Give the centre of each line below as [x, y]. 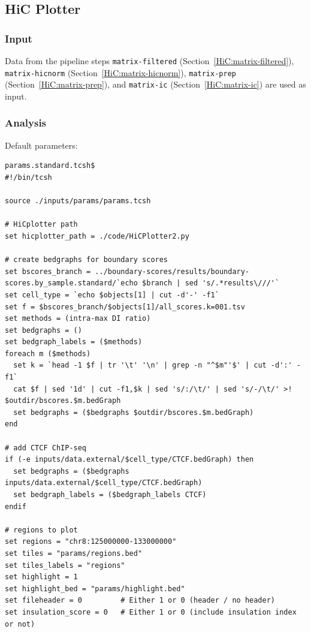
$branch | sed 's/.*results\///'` [211, 283]
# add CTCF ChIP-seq [46, 448]
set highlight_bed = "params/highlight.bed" [95, 589]
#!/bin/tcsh [28, 177]
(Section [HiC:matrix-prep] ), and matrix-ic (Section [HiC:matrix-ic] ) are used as [155, 84]
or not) [20, 624]
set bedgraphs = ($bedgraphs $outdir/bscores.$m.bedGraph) [134, 412]
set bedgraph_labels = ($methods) [74, 342]
